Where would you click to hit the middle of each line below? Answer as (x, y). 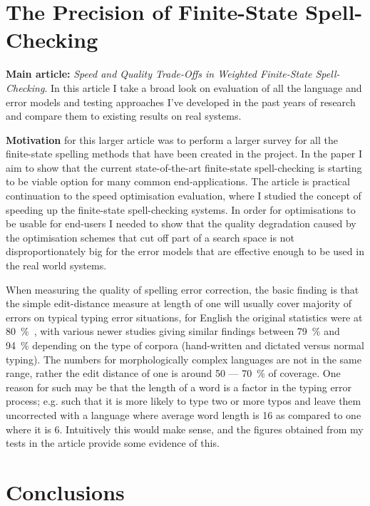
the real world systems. (56, 265)
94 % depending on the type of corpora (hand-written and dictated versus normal (185, 345)
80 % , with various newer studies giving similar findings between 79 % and (173, 331)
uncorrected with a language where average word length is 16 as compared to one (184, 414)
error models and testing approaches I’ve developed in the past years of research (181, 102)
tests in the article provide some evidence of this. (113, 443)
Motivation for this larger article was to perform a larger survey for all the (172, 139)
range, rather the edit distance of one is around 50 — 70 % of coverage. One (173, 373)
